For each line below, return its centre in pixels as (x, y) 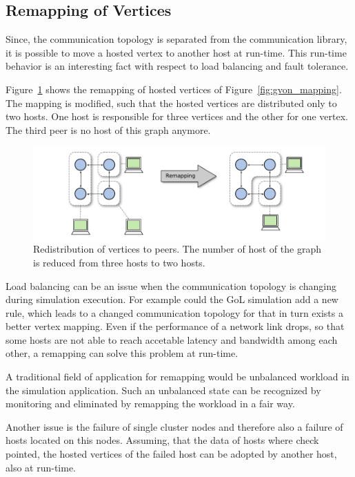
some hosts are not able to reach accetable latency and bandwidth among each (172, 339)
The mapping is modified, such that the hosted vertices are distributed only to (171, 103)
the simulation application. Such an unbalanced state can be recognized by (163, 390)
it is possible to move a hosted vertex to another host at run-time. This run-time (176, 52)
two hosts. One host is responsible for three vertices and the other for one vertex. (177, 116)
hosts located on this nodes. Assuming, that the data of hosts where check (162, 440)
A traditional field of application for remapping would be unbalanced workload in (177, 377)
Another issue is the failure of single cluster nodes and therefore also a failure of (174, 426)
